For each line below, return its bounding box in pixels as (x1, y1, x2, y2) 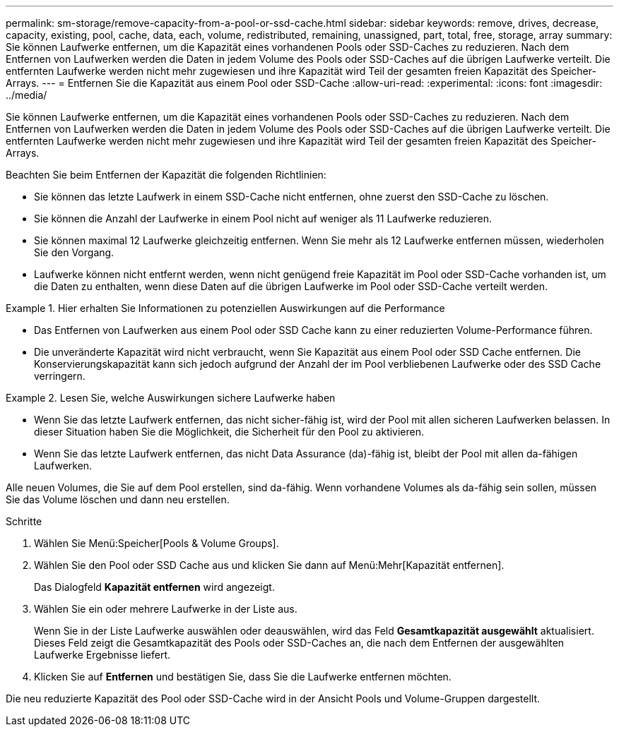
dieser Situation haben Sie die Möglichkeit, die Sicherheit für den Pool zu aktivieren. (34, 426, 425, 438)
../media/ (6, 89, 47, 101)
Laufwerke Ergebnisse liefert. (34, 649, 171, 661)
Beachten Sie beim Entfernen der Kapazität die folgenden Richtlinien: (6, 169, 326, 181)
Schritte (6, 515, 42, 527)
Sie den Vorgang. (34, 246, 114, 258)
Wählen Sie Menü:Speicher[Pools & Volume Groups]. (34, 537, 279, 549)
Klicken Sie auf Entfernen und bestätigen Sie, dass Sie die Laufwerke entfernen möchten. (34, 671, 452, 683)
